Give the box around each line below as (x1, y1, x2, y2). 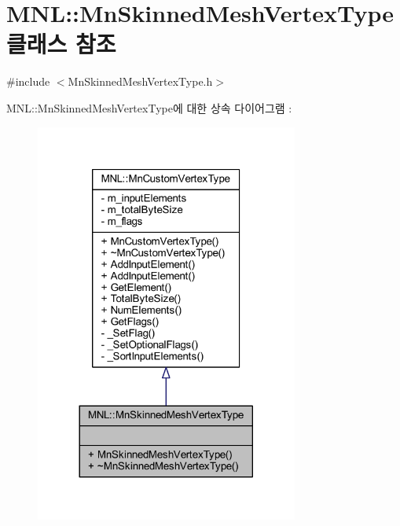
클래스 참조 (6, 28, 116, 60)
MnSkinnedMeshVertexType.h (68, 73, 213, 90)
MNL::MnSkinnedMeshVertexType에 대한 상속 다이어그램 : (6, 99, 292, 116)
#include (6, 73, 50, 90)
